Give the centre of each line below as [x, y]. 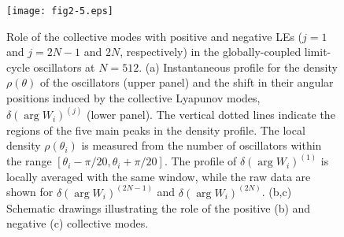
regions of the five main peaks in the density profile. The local [156, 130]
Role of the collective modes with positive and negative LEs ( [155, 36]
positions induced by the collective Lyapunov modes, [133, 98]
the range [29, 161]
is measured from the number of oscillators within [202, 145]
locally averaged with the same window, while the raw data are [159, 176]
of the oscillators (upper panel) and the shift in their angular [187, 82]
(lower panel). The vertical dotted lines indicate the [211, 115]
